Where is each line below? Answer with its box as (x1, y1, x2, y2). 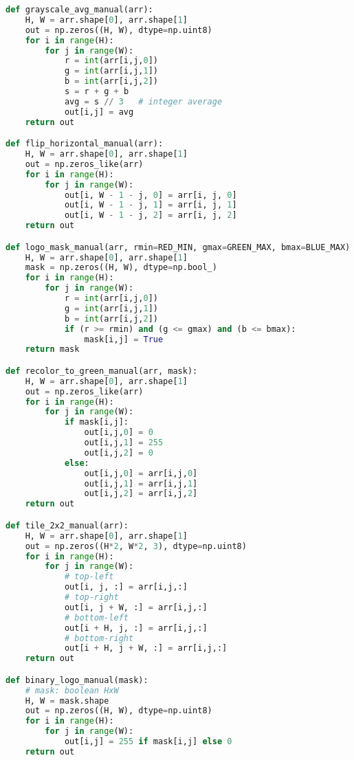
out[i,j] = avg (64, 107, 134, 117)
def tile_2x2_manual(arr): (5, 520, 129, 530)
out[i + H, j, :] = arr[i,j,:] (64, 623, 208, 633)
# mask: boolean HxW (25, 685, 119, 695)
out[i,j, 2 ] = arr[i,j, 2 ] (84, 489, 198, 499)
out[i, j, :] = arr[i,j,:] (64, 582, 188, 592)
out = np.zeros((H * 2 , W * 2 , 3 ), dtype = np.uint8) (25, 541, 247, 551)
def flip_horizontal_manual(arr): (5, 139, 164, 149)
